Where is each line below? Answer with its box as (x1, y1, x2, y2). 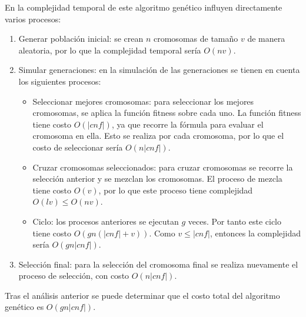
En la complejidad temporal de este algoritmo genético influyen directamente (5, 1, 282, 13)
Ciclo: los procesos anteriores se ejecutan (32, 215, 179, 227)
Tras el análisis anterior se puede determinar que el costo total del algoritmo (5, 289, 280, 301)
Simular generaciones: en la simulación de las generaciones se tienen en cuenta (18, 64, 300, 76)
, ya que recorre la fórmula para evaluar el (111, 118, 264, 130)
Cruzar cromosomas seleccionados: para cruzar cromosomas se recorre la (32, 161, 293, 173)
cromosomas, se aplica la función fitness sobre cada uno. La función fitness (32, 106, 301, 119)
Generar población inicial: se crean (18, 32, 144, 45)
